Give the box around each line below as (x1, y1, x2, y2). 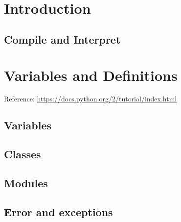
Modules (4, 175, 48, 190)
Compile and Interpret (4, 31, 121, 47)
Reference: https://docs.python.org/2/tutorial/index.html (4, 94, 177, 104)
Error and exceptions (4, 204, 113, 219)
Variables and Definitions (4, 65, 178, 85)
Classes (4, 147, 41, 162)
